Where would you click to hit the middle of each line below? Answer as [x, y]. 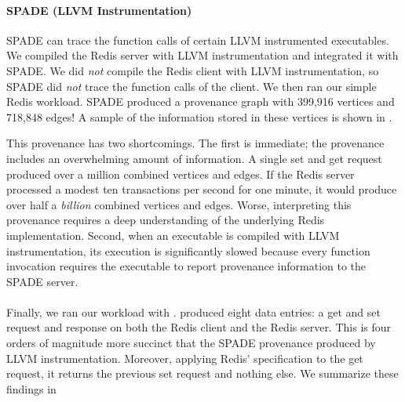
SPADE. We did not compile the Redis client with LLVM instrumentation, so [193, 70]
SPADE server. [42, 281]
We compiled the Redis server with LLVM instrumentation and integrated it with [202, 55]
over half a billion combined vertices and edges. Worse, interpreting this [179, 204]
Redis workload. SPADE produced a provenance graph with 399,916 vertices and [201, 101]
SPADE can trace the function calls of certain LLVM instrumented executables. [198, 40]
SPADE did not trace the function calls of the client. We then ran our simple [192, 86]
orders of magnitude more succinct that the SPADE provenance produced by [191, 343]
